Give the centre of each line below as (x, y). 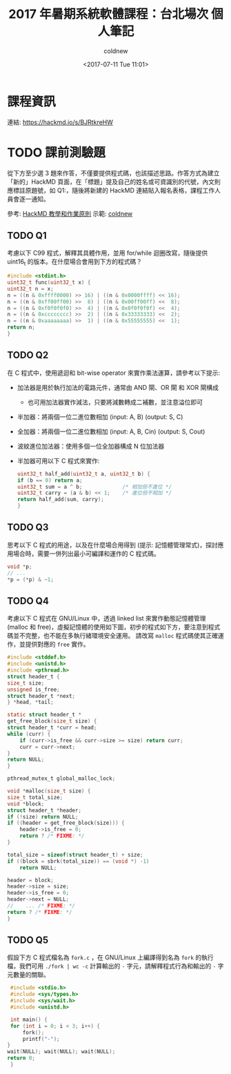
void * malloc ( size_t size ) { (49, 791)
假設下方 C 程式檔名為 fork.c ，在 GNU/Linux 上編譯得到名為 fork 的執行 (110, 957)
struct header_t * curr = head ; (52, 728)
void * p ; (20, 567)
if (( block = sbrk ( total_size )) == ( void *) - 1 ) (78, 861)
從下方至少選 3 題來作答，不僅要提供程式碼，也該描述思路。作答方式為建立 (113, 173)
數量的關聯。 (31, 975)
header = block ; (30, 880)
